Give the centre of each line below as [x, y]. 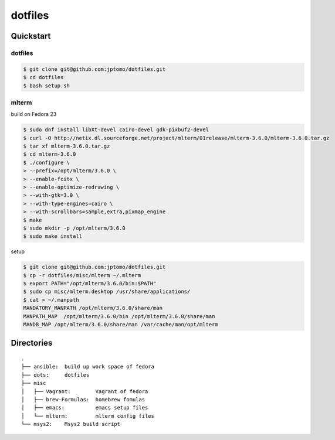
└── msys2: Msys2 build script [71, 424]
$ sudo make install [53, 236]
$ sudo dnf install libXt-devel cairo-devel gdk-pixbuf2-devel [116, 130]
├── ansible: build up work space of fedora [88, 367]
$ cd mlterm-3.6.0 [50, 154]
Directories [32, 343]
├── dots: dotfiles [55, 375]
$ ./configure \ [47, 162]
